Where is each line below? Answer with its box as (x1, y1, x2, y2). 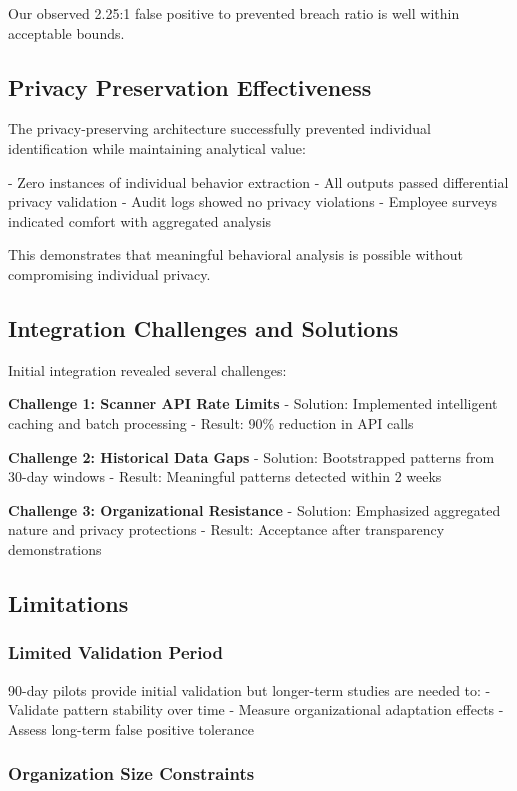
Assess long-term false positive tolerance (8, 718, 254, 739)
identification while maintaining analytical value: (8, 137, 306, 158)
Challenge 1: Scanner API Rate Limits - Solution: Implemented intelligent (8, 393, 498, 414)
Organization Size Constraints (8, 761, 255, 786)
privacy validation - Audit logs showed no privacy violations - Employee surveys (8, 191, 498, 212)
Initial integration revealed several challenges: (8, 359, 287, 380)
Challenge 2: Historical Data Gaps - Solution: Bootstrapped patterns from (8, 446, 495, 467)
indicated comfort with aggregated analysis (8, 210, 272, 231)
